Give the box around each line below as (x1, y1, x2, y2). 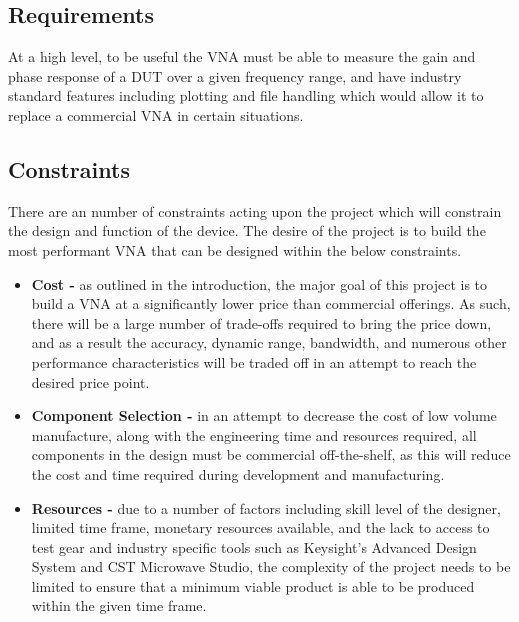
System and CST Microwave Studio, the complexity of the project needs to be (31, 556, 511, 577)
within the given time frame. (31, 595, 207, 616)
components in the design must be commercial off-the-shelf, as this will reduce (31, 444, 511, 465)
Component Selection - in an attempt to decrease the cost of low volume (31, 405, 497, 426)
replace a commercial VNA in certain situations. (8, 104, 304, 125)
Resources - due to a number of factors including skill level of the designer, (31, 497, 501, 518)
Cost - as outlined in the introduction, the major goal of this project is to (31, 273, 488, 294)
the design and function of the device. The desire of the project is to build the (8, 220, 486, 241)
